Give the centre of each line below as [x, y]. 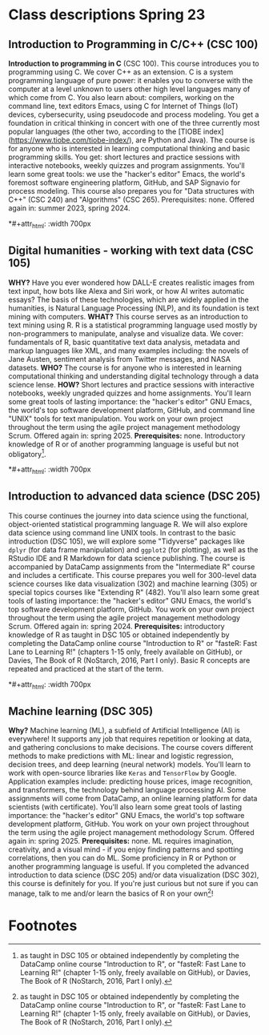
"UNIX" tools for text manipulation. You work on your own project [116, 419]
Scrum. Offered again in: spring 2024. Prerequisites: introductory [117, 626]
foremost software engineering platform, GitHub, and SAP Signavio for [124, 183]
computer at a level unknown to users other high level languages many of [129, 89]
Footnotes [43, 926]
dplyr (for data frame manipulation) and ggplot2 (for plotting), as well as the [133, 549]
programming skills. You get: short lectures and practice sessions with [124, 157]
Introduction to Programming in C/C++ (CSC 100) [133, 44]
